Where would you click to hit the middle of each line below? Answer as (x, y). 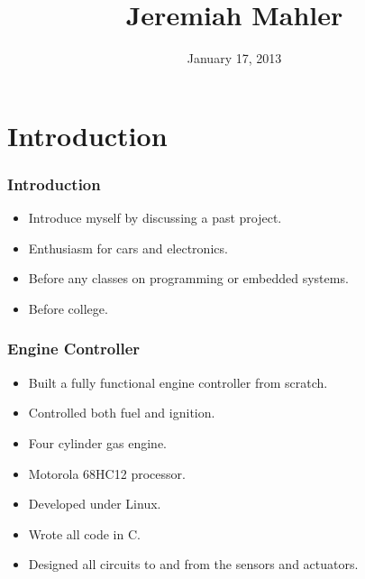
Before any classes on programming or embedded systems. (188, 278)
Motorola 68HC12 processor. (107, 473)
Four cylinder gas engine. (97, 442)
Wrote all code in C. (84, 533)
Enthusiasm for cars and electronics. (128, 248)
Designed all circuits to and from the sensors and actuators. (193, 564)
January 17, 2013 (234, 58)
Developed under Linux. (95, 504)
